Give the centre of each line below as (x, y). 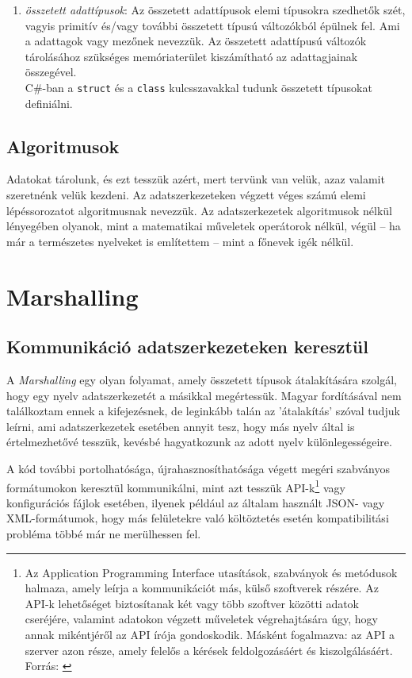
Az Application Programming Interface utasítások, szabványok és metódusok (211, 572)
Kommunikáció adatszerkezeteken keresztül (187, 347)
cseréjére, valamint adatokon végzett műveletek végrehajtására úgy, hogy (201, 619)
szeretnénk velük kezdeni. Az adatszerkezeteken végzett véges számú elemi (186, 195)
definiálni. (49, 103)
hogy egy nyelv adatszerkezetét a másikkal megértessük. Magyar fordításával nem (204, 395)
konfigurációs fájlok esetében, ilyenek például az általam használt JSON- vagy (196, 502)
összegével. (51, 72)
